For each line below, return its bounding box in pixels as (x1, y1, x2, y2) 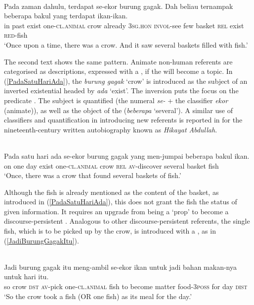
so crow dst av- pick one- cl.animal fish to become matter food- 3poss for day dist (4, 281, 248, 292)
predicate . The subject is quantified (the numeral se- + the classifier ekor (4, 95, 228, 105)
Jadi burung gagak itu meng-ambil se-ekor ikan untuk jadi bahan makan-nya (4, 261, 237, 272)
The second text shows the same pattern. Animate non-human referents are (4, 56, 233, 66)
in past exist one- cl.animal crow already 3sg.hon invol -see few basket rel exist (4, 20, 244, 30)
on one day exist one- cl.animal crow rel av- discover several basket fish (4, 160, 219, 171)
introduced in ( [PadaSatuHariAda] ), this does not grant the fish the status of (4, 196, 237, 207)
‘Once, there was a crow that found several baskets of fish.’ (4, 170, 181, 181)
